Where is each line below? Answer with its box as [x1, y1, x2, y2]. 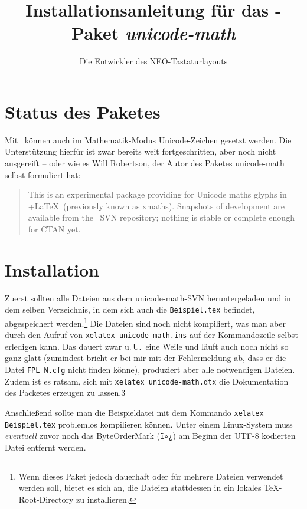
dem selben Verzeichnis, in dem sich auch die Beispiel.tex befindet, [5, 303, 255, 316]
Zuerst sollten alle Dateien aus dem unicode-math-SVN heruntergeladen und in [5, 291, 291, 304]
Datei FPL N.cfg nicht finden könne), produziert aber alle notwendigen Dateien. [5, 363, 295, 376]
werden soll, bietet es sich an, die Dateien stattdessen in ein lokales [18, 481, 262, 494]
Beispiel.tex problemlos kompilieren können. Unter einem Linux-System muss [5, 418, 293, 430]
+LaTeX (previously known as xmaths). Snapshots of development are [28, 199, 285, 212]
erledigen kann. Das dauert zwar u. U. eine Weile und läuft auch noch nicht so [5, 340, 289, 352]
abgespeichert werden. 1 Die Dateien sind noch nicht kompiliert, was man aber [5, 315, 286, 329]
